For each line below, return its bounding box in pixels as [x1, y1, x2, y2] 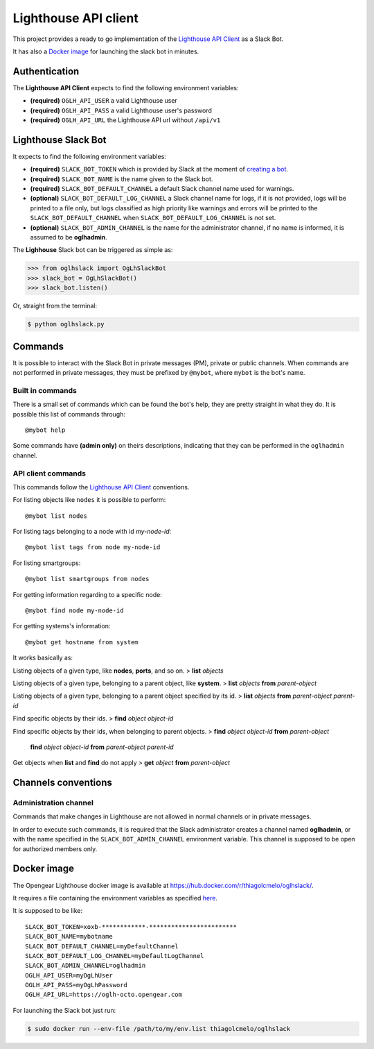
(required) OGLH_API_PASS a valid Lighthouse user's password [30, 106, 213, 115]
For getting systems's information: [12, 622, 111, 630]
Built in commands [12, 385, 78, 395]
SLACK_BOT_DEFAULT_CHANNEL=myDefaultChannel [25, 942, 179, 950]
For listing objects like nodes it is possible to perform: [12, 496, 166, 504]
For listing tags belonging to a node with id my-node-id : [12, 528, 172, 536]
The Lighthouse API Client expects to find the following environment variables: [12, 83, 239, 92]
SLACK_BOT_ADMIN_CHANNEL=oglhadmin [25, 962, 146, 970]
